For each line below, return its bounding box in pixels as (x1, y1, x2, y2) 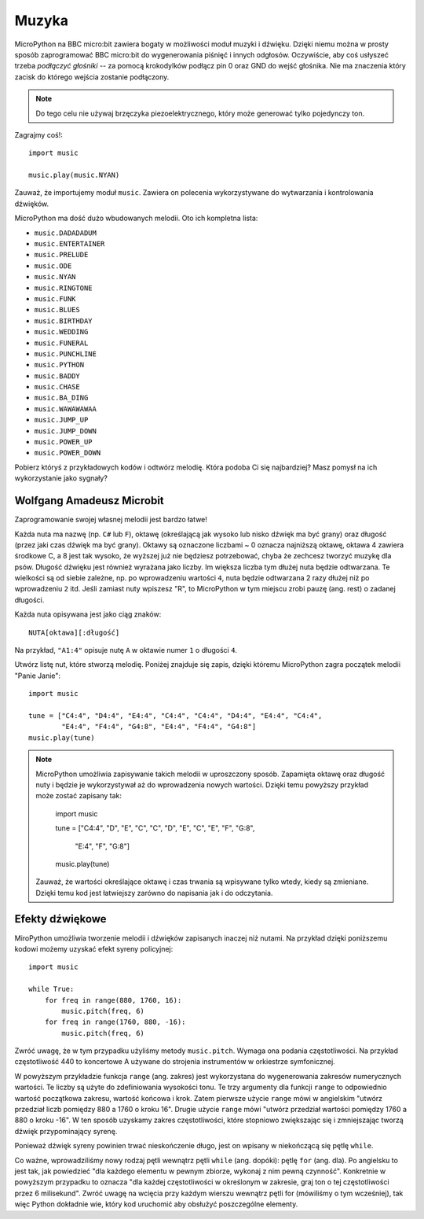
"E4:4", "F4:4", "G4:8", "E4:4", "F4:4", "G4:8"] (61, 722, 257, 731)
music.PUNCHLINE (34, 349, 97, 358)
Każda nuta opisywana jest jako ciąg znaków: (14, 609, 162, 619)
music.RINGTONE (34, 283, 93, 293)
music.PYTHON (34, 360, 85, 370)
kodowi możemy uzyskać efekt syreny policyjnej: (14, 944, 174, 953)
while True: (28, 985, 75, 994)
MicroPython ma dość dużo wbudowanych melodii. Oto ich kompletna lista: (14, 213, 258, 223)
